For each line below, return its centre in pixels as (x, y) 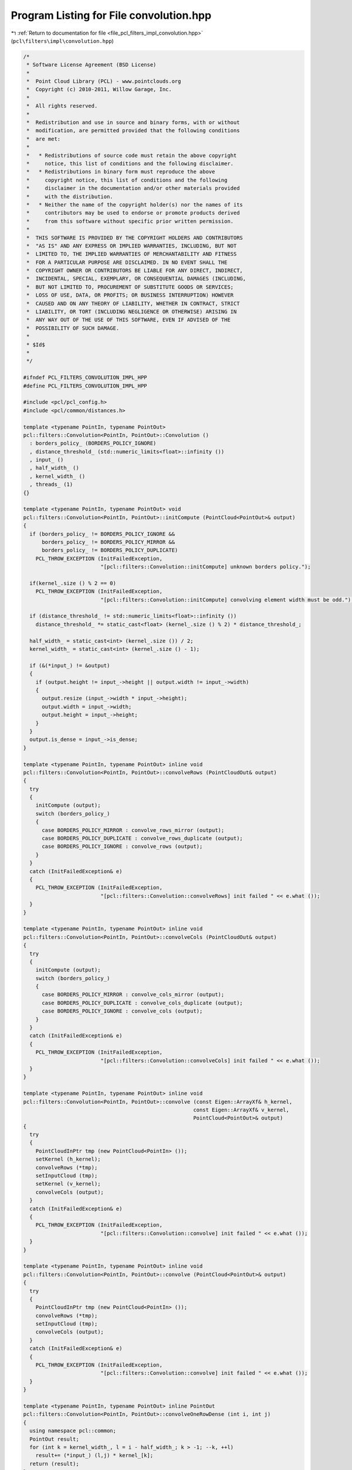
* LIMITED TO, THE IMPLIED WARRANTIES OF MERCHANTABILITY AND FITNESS (132, 254)
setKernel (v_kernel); (68, 1184)
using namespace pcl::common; (73, 1431)
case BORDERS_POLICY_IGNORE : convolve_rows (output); (122, 846)
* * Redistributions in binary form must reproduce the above (121, 172)
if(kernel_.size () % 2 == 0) (73, 583)
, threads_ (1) (51, 485)
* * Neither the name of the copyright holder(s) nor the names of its (135, 205)
